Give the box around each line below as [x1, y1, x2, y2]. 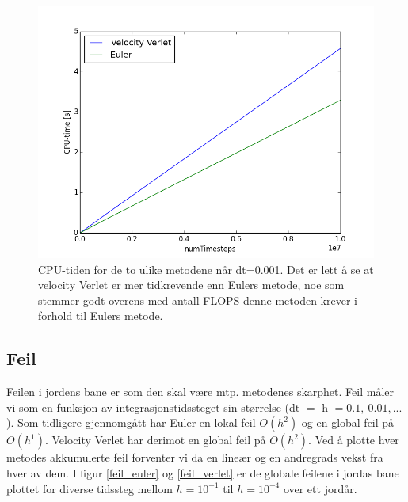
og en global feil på [301, 414, 395, 431]
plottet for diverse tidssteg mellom [6, 480, 173, 496]
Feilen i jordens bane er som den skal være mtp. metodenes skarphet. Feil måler [6, 383, 394, 400]
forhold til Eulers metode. [38, 307, 163, 324]
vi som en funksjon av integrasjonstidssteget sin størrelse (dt [6, 398, 300, 415]
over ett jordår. [283, 480, 357, 496]
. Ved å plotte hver [308, 432, 399, 448]
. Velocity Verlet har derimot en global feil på [44, 432, 266, 448]
